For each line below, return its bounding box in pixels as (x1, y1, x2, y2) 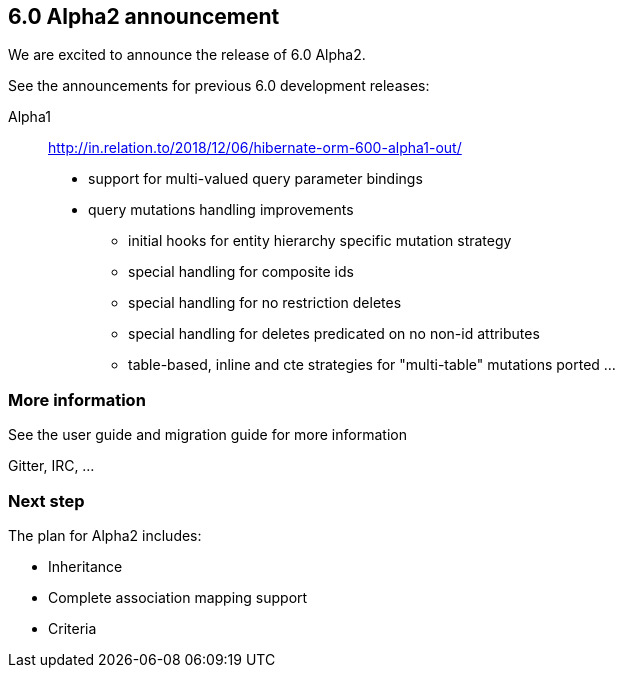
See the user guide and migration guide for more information (8, 426, 407, 444)
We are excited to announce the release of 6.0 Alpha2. (8, 46, 366, 64)
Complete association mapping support (48, 588, 308, 606)
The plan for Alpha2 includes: (8, 526, 202, 544)
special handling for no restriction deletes (128, 294, 402, 312)
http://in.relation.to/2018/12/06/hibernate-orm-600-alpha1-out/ (48, 139, 462, 157)
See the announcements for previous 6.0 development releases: (8, 77, 430, 95)
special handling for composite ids (128, 263, 354, 281)
